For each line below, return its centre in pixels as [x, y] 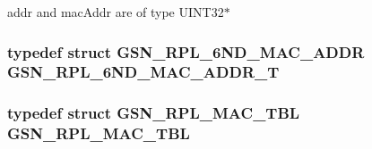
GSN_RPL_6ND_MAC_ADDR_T [143, 72]
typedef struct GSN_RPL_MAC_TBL [154, 113]
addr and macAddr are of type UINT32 [116, 12]
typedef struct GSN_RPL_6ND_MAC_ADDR [186, 51]
